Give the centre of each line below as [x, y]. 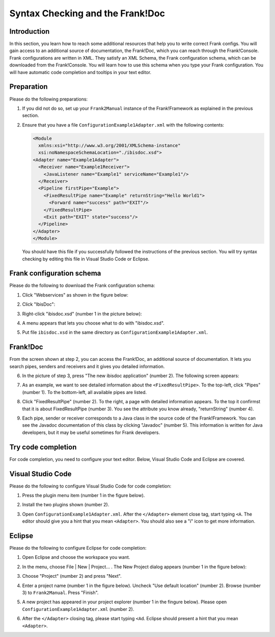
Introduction [30, 31]
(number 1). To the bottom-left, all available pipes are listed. [85, 392]
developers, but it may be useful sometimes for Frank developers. [91, 432]
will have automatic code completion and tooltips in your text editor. [80, 72]
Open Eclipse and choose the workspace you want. [76, 557]
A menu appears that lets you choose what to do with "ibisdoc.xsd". [93, 323]
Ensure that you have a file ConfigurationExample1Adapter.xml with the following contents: [123, 125]
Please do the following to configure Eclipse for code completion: [78, 548]
